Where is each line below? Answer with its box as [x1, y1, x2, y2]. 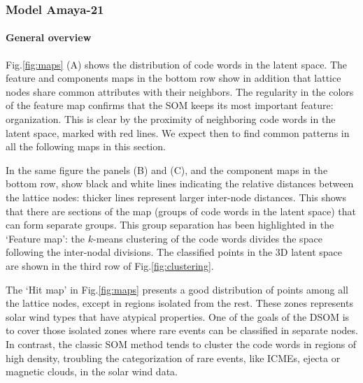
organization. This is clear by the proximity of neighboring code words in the [6, 112, 336, 127]
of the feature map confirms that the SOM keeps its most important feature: [6, 98, 334, 113]
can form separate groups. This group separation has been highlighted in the [6, 217, 334, 232]
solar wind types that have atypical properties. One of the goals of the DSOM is [6, 309, 350, 324]
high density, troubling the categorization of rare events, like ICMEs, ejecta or [6, 350, 341, 365]
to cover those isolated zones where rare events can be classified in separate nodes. [6, 323, 358, 338]
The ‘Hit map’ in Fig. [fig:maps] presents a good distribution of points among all [6, 282, 348, 296]
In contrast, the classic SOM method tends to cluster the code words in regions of [6, 336, 357, 351]
